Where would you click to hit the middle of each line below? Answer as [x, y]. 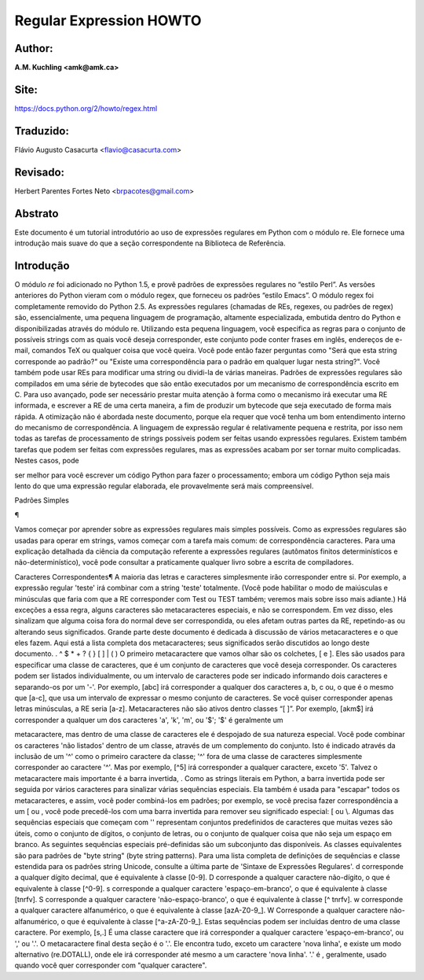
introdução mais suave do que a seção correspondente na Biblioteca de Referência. [150, 243]
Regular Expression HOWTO [108, 20]
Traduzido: [42, 131]
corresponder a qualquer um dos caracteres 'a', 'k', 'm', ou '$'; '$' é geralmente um [149, 720]
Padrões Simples [42, 500]
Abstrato [37, 214]
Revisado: [40, 172]
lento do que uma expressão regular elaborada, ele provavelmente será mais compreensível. [164, 486]
